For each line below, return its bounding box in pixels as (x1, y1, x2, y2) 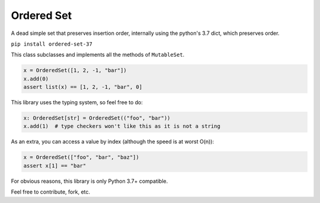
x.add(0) (23, 75, 49, 82)
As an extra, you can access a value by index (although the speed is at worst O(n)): (11, 138, 215, 145)
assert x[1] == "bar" (23, 162, 87, 169)
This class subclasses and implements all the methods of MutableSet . (11, 51, 185, 59)
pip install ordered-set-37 (11, 40, 93, 47)
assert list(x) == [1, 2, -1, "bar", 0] (23, 83, 142, 91)
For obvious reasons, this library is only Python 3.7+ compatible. (11, 178, 168, 185)
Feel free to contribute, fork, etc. (11, 188, 91, 195)
